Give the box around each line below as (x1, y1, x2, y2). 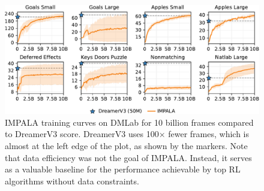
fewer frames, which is (168, 128, 249, 140)
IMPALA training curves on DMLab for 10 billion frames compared (5, 116, 254, 128)
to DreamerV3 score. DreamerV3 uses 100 (5, 128, 159, 140)
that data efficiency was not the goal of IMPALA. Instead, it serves (5, 151, 252, 163)
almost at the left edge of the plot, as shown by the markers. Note (5, 139, 248, 151)
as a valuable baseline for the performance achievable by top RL (5, 163, 241, 175)
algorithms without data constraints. (5, 174, 139, 187)
